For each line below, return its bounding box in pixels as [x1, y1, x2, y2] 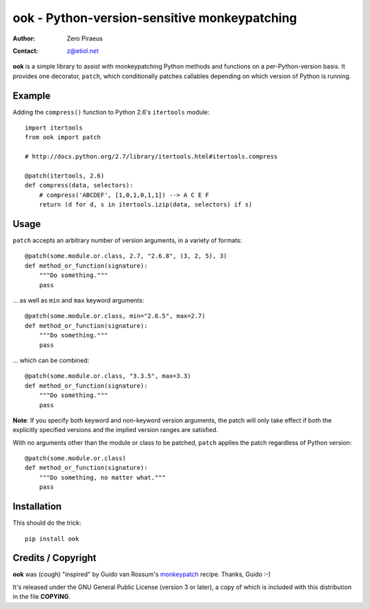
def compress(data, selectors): [25, 182, 134, 189]
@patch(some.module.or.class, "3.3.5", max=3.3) [25, 372, 191, 380]
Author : [12, 34, 36, 43]
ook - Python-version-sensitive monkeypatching [12, 10, 297, 25]
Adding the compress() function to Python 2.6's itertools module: [12, 108, 210, 116]
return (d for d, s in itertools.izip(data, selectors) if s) [38, 201, 253, 208]
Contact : [12, 47, 39, 55]
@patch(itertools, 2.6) [25, 171, 105, 180]
